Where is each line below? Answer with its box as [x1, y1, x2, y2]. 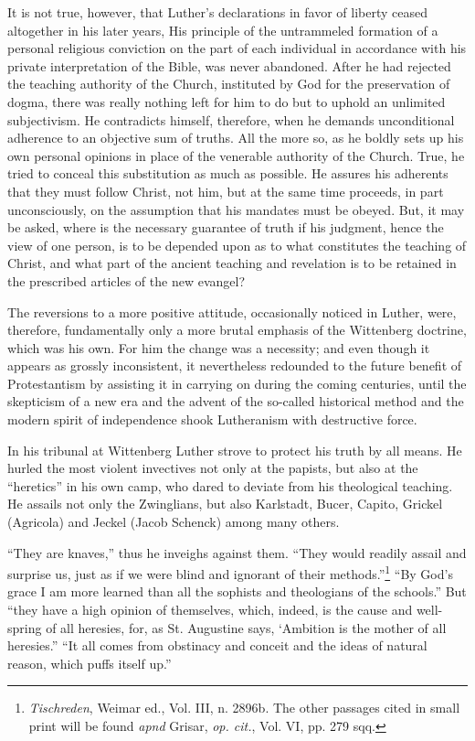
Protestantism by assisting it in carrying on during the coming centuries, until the [7, 373, 467, 392]
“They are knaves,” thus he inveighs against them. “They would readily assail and [7, 542, 467, 562]
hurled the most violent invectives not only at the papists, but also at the [7, 458, 418, 478]
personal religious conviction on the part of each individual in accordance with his [7, 38, 467, 58]
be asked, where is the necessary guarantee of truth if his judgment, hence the [7, 218, 444, 237]
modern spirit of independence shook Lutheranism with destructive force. [7, 410, 417, 429]
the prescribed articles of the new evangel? [7, 271, 246, 290]
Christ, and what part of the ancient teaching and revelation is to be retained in [7, 253, 457, 273]
